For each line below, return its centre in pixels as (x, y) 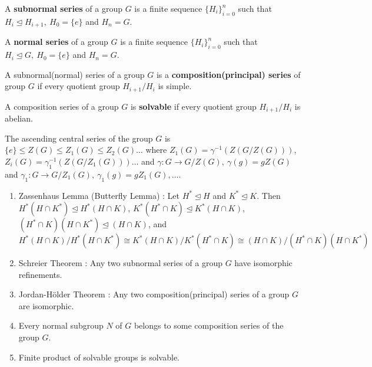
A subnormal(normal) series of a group (75, 74)
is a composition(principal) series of (228, 74)
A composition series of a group (62, 106)
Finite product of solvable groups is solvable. (99, 357)
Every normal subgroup (61, 325)
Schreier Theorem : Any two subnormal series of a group (120, 263)
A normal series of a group (57, 42)
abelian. (19, 118)
